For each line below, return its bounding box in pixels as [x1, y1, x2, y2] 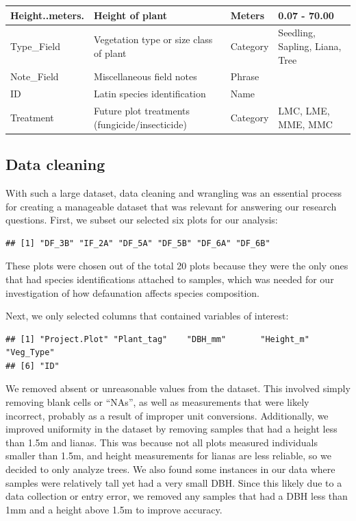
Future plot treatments [94, 104, 190, 118]
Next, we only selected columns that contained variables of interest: [5, 308, 289, 323]
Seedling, [278, 25, 316, 40]
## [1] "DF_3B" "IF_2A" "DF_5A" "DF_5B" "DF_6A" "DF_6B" [5, 238, 270, 248]
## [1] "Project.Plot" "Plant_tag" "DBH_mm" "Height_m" [5, 334, 309, 344]
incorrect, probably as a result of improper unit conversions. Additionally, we [5, 408, 329, 422]
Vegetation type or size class [94, 32, 213, 47]
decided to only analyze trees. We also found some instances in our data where [5, 462, 335, 476]
